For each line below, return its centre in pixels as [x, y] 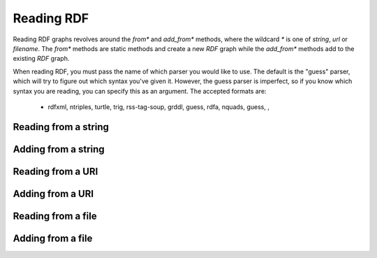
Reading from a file [55, 216]
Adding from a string [59, 149]
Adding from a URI [53, 193]
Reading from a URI [56, 171]
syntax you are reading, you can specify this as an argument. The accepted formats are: [140, 91]
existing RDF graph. [41, 59]
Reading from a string [61, 127]
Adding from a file [53, 238]
